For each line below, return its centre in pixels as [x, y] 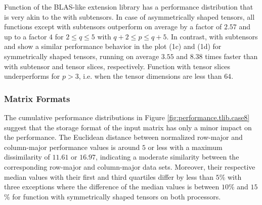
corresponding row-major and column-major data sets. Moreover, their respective [130, 166]
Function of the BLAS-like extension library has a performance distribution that [129, 7]
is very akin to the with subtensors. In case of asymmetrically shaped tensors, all [129, 16]
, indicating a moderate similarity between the [167, 157]
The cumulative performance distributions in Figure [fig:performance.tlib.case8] [127, 117]
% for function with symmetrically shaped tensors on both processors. [113, 196]
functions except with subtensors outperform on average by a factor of [113, 27]
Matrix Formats [37, 98]
